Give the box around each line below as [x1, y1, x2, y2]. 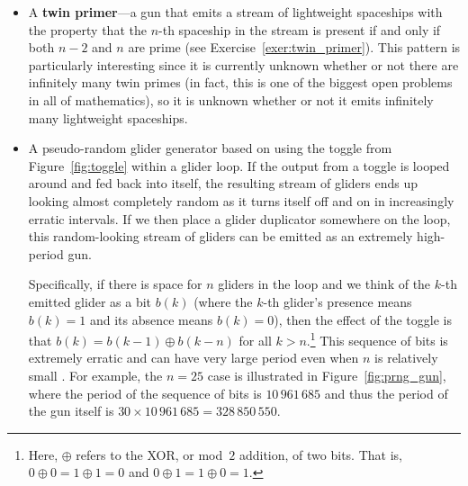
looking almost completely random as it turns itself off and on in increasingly [28, 191, 454, 210]
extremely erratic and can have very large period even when [28, 348, 359, 367]
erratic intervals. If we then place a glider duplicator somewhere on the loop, [28, 209, 451, 228]
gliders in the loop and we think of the [218, 274, 431, 293]
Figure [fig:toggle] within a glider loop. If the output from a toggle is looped [28, 156, 450, 175]
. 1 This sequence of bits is [306, 328, 448, 349]
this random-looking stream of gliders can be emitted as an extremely [28, 227, 413, 246]
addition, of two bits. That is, [238, 445, 402, 463]
